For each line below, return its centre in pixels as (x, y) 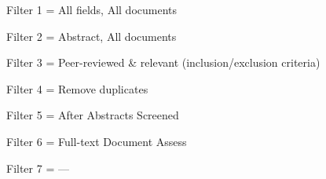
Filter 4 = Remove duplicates (77, 88)
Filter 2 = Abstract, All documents (92, 36)
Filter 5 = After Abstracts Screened (93, 115)
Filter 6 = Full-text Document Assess (97, 141)
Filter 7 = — (38, 168)
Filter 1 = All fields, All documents (92, 9)
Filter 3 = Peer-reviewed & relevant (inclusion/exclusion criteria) (163, 62)
